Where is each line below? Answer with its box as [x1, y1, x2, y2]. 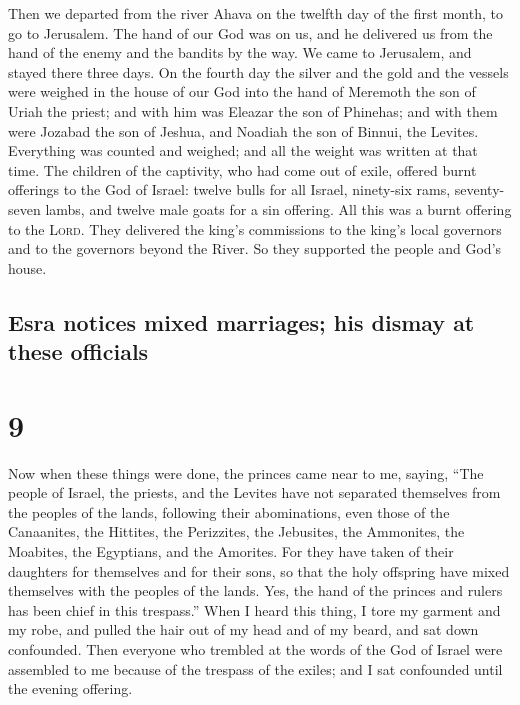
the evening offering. [8, 678, 133, 699]
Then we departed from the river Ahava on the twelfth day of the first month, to [8, 3, 503, 23]
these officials [8, 336, 149, 367]
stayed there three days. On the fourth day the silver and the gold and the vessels [8, 61, 509, 82]
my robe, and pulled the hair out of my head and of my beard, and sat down [8, 619, 479, 640]
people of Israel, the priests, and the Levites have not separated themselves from [8, 482, 501, 503]
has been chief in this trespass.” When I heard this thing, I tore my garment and [8, 599, 501, 620]
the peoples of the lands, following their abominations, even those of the [8, 501, 450, 522]
